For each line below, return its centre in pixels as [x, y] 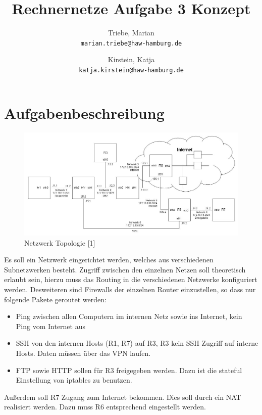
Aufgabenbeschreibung [84, 112]
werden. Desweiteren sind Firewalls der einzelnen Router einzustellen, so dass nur [130, 289]
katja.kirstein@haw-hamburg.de [131, 70]
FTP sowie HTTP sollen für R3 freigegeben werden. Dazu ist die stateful [129, 370]
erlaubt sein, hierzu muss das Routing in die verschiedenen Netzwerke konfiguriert [131, 279]
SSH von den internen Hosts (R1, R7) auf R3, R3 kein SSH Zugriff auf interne [137, 343]
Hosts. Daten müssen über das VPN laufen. [83, 353]
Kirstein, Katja [131, 59]
